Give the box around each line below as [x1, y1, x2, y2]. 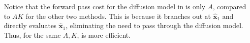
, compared [213, 1, 247, 11]
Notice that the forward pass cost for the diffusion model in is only [4, 1, 206, 11]
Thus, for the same [4, 29, 61, 40]
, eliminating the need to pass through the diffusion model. [65, 20, 243, 30]
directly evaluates [4, 20, 57, 30]
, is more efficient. [77, 29, 131, 40]
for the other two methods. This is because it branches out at [26, 11, 211, 21]
